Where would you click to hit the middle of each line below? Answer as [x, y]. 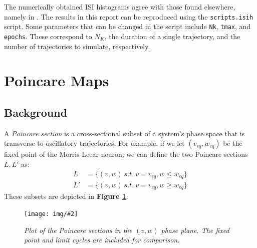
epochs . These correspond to [48, 36]
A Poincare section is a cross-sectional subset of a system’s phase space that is [124, 133]
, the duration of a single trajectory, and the [172, 36]
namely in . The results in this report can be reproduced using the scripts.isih [129, 16]
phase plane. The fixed [195, 230]
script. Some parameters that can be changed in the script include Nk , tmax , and [127, 26]
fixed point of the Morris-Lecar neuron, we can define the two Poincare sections [126, 154]
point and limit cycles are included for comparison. [102, 240]
